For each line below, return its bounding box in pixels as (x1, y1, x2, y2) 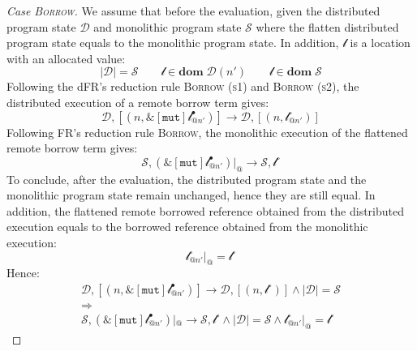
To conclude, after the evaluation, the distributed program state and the (6, 170, 367, 187)
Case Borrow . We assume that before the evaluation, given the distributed (6, 2, 380, 19)
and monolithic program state (93, 18, 242, 35)
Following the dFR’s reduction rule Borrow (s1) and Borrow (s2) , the (6, 78, 359, 95)
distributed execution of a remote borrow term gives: (6, 93, 269, 110)
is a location (350, 34, 411, 51)
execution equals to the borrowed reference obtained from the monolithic (6, 218, 368, 235)
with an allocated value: (6, 49, 126, 66)
